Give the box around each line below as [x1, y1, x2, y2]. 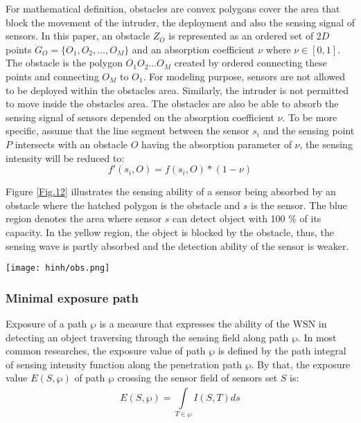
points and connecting [6, 69, 99, 83]
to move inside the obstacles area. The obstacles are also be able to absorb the [6, 96, 339, 111]
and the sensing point [263, 123, 355, 138]
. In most [297, 330, 337, 344]
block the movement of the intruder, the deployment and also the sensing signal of [6, 15, 355, 29]
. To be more [282, 109, 337, 124]
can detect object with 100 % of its [173, 211, 322, 226]
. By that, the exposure [251, 357, 351, 371]
